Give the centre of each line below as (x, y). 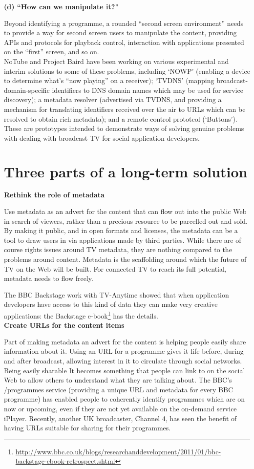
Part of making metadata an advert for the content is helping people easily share (125, 341)
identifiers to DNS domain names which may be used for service (148, 90)
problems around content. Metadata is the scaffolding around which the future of (125, 259)
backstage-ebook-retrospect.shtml (65, 461)
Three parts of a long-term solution (126, 171)
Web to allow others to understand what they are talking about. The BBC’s (118, 380)
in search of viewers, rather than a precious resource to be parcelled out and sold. (126, 221)
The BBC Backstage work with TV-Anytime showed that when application (116, 294)
